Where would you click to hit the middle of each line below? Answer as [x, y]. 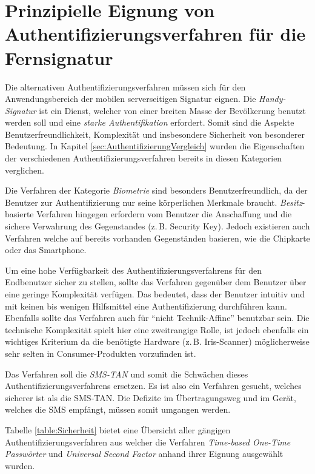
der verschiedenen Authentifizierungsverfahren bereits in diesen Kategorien [144, 158]
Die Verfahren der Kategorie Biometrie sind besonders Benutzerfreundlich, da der [156, 190]
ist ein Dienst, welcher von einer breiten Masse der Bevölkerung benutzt [173, 110]
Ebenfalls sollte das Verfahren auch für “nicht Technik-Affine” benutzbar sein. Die [157, 318]
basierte [19, 214]
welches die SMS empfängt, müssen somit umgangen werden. [118, 409]
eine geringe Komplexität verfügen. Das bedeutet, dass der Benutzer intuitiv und [155, 294]
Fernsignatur [59, 57]
